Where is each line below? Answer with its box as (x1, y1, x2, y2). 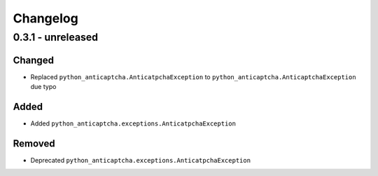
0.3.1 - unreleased (13, 31, 98, 43)
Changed (13, 54, 54, 66)
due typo (30, 83, 57, 91)
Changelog (13, 11, 78, 26)
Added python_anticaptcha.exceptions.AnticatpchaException (30, 119, 236, 128)
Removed (13, 137, 55, 149)
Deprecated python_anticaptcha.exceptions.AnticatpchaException (30, 156, 251, 164)
